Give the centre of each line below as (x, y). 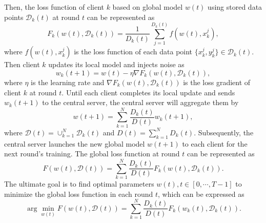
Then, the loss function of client (54, 7)
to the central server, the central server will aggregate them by (140, 102)
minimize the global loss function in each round (79, 194)
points (14, 17)
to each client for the (215, 143)
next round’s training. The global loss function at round (92, 154)
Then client (22, 64)
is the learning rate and (68, 82)
